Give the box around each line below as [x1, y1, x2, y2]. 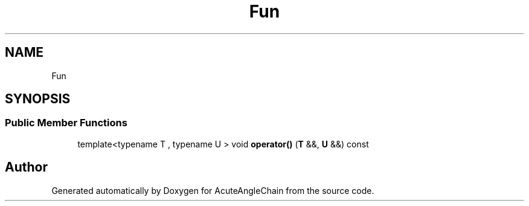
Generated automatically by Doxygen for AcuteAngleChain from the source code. [51, 185, 374, 196]
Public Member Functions [5, 117, 127, 129]
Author [5, 159, 48, 175]
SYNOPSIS [5, 91, 71, 107]
